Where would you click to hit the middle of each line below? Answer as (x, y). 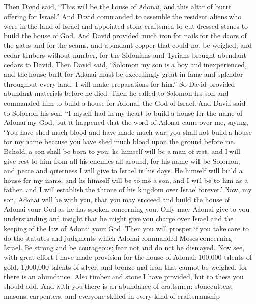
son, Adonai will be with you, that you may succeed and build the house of (117, 199)
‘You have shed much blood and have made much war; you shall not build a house (128, 132)
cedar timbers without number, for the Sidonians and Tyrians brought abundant (125, 54)
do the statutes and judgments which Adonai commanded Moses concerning (118, 238)
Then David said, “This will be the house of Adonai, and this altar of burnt (118, 6)
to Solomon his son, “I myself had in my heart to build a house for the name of (123, 112)
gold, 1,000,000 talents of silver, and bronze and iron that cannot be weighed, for (126, 267)
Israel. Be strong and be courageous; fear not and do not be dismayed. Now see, (124, 247)
